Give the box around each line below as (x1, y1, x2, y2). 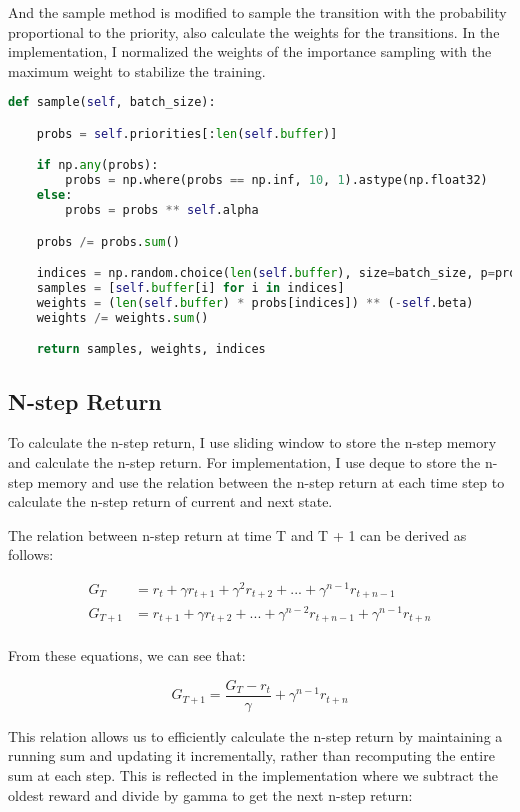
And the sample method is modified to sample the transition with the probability (8, 2, 507, 22)
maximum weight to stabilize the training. (8, 60, 266, 81)
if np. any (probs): (36, 158, 159, 173)
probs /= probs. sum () (36, 234, 180, 249)
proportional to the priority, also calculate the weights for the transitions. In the (8, 21, 500, 42)
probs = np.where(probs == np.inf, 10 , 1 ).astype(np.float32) (65, 173, 488, 188)
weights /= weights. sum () (36, 310, 209, 325)
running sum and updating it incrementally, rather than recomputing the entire (8, 745, 495, 766)
